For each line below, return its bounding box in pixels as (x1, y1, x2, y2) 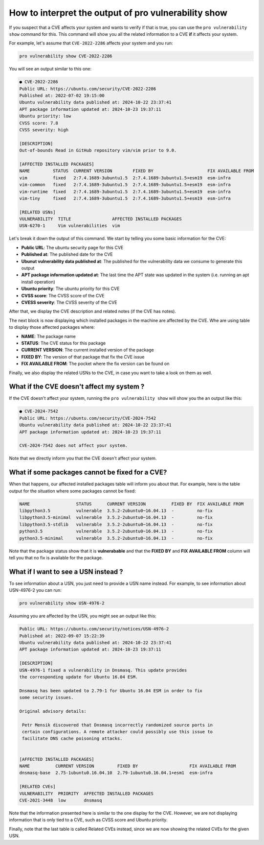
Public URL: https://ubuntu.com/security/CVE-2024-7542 (19, 415, 156, 421)
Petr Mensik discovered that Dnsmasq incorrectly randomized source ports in (22, 722, 213, 727)
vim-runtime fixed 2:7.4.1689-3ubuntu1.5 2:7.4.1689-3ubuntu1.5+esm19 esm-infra (19, 189, 231, 194)
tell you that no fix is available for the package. (9, 555, 103, 560)
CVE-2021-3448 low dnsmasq (19, 797, 102, 803)
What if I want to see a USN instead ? (9, 567, 123, 576)
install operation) (21, 279, 56, 285)
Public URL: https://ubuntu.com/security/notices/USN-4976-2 (19, 626, 169, 632)
